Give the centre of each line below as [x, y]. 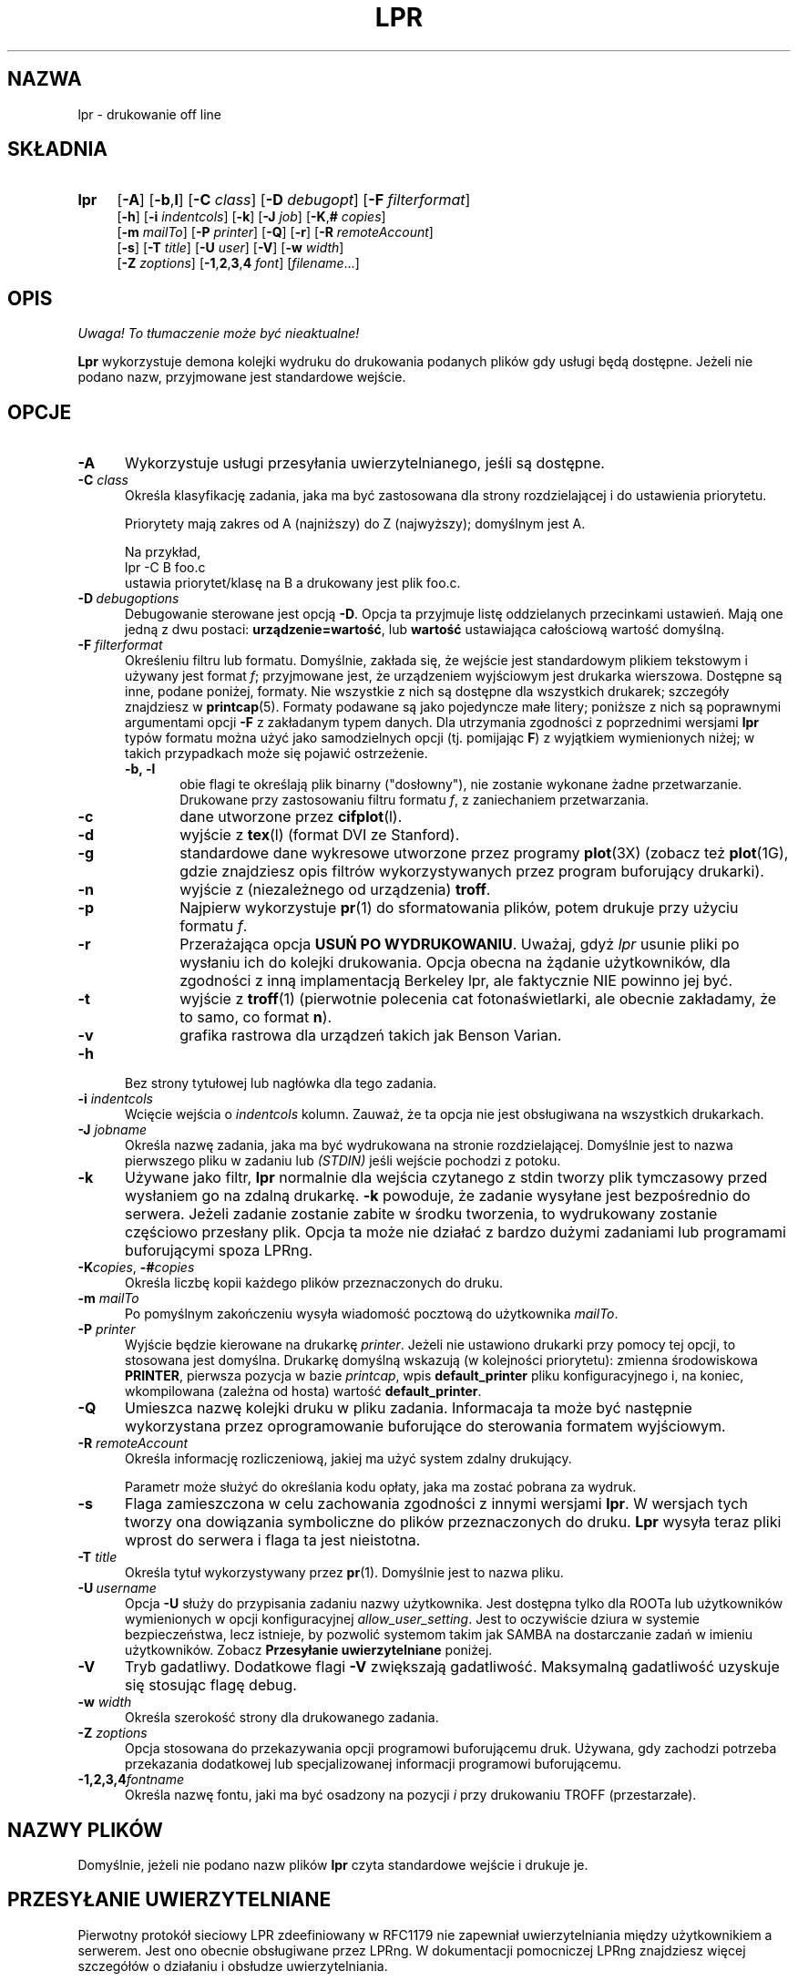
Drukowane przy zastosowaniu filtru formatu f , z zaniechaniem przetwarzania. [414, 800]
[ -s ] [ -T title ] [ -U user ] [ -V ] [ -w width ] [230, 248]
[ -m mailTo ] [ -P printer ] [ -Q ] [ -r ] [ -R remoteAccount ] [275, 232]
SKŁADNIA [57, 149]
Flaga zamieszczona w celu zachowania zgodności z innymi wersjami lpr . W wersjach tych [436, 1504]
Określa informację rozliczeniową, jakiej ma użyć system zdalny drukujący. [348, 1459]
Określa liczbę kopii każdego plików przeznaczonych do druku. [314, 1283]
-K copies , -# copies [136, 1268]
